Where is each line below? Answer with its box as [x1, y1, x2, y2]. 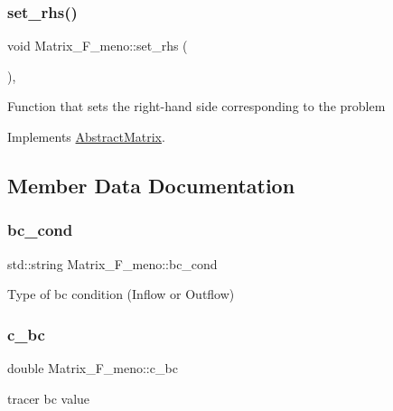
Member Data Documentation [7, 171, 295, 199]
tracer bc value [7, 388, 90, 407]
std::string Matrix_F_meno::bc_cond [7, 254, 218, 273]
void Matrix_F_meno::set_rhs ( [7, 36, 188, 55]
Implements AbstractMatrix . [7, 127, 165, 145]
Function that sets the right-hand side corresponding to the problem [7, 97, 386, 116]
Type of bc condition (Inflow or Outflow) [7, 285, 235, 304]
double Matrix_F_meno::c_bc [7, 359, 178, 377]
